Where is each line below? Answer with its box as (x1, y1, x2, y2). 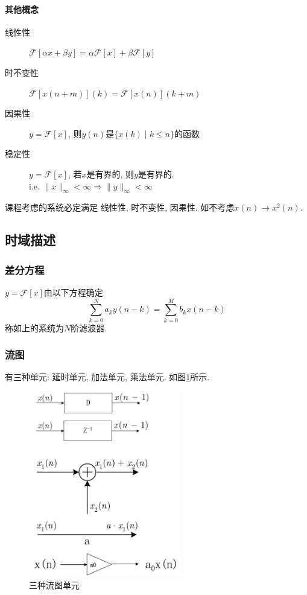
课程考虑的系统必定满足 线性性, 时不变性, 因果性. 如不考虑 (5, 201, 235, 214)
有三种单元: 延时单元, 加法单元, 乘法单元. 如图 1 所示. (5, 371, 210, 383)
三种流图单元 (29, 579, 80, 591)
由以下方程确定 (43, 285, 103, 298)
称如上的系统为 (5, 321, 64, 334)
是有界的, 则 (86, 167, 134, 180)
